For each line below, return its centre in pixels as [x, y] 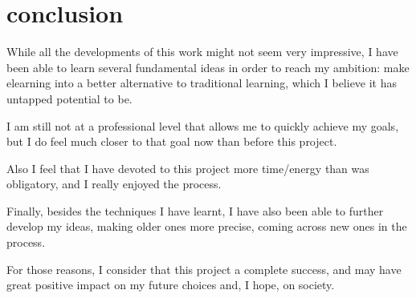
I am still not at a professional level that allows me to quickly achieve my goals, [203, 125]
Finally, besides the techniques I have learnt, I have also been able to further [195, 210]
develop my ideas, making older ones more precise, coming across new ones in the [207, 226]
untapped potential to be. [69, 98]
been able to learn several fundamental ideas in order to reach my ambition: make [208, 67]
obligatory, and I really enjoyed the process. [114, 184]
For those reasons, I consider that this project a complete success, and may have [204, 269]
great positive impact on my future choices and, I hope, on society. [171, 285]
